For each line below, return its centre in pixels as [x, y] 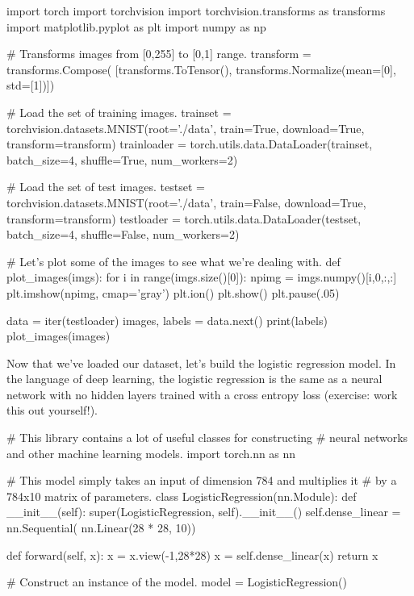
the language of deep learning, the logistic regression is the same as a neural [194, 379]
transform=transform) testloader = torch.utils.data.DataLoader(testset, [184, 218]
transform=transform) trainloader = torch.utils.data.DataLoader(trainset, [190, 144]
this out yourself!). [52, 410]
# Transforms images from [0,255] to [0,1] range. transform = [159, 54]
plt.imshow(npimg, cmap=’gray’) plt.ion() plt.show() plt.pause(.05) [173, 292]
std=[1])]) [31, 85]
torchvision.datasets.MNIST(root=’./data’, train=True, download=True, [186, 128]
